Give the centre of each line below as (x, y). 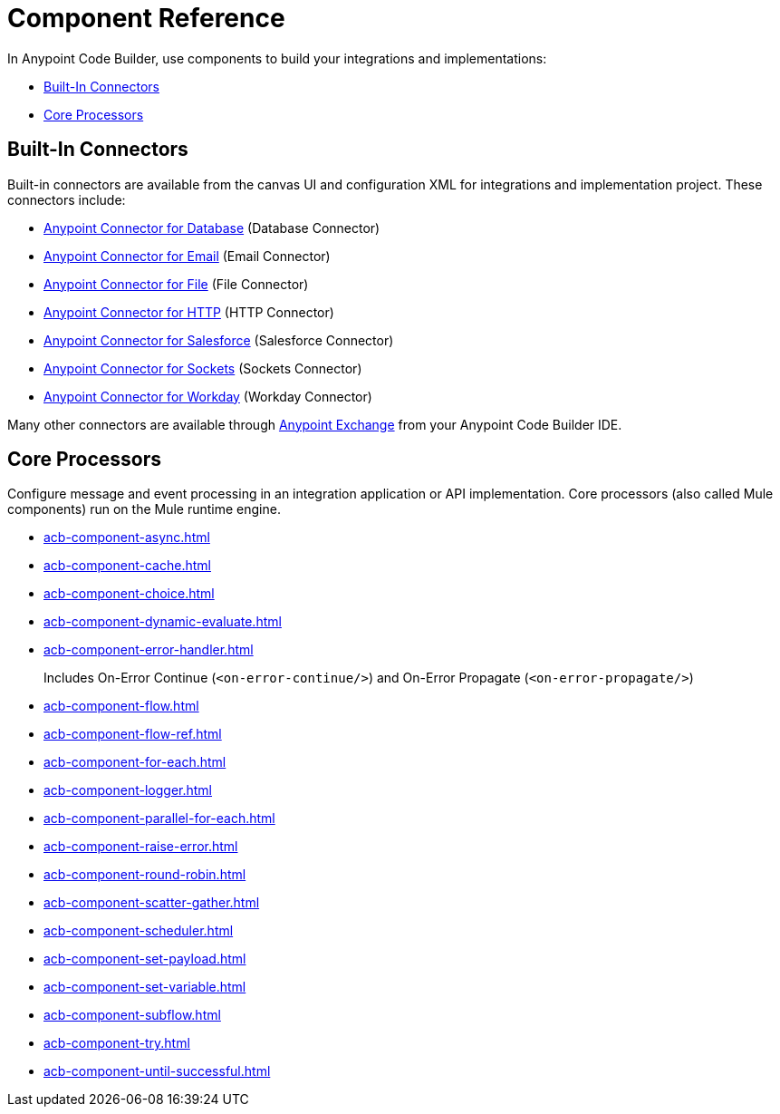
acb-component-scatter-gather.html (152, 903)
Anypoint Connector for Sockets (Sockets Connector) (203, 368)
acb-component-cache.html (127, 566)
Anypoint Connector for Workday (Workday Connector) (208, 396)
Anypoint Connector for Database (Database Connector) (212, 228)
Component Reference (146, 18)
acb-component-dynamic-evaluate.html (163, 622)
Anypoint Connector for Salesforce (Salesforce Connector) (219, 340)
